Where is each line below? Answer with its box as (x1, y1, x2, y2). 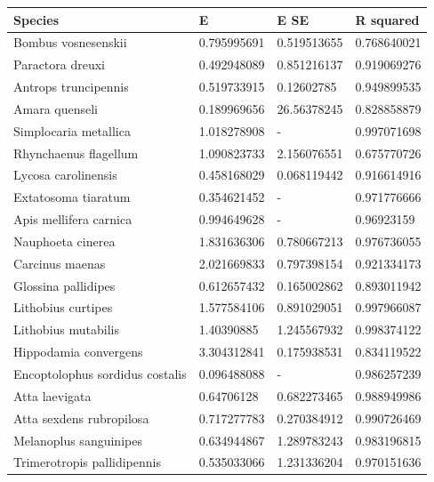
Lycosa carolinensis (13, 165, 117, 184)
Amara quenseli (13, 99, 99, 117)
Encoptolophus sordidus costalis (13, 365, 187, 382)
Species (13, 10, 60, 28)
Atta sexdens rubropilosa (13, 408, 149, 427)
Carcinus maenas (13, 253, 106, 272)
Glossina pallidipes (13, 276, 116, 294)
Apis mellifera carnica (13, 210, 133, 229)
